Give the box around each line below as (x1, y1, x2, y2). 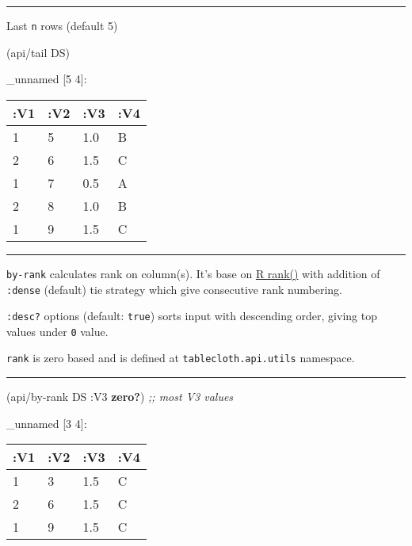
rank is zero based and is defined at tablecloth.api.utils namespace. (6, 349, 355, 366)
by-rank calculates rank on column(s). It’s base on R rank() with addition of (6, 265, 380, 281)
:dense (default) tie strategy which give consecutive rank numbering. (6, 281, 342, 297)
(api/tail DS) (6, 44, 70, 60)
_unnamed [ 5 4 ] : (6, 71, 87, 87)
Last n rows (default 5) (6, 17, 118, 33)
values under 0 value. (6, 323, 109, 339)
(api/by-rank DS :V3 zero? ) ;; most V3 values (6, 388, 234, 405)
